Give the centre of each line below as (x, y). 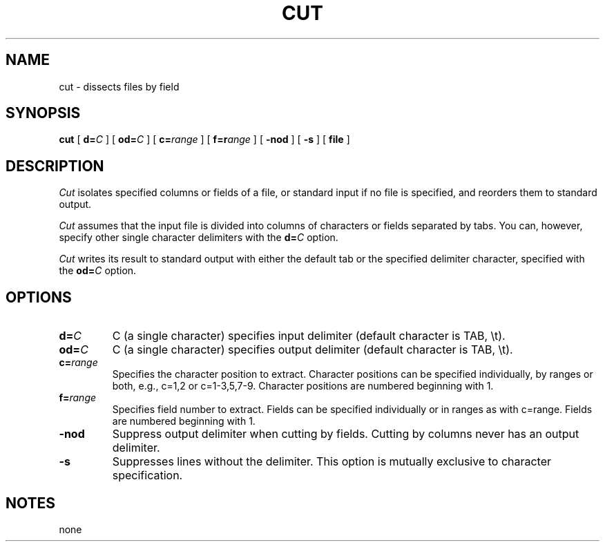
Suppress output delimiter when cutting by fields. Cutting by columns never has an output (346, 434)
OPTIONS (39, 297)
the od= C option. (98, 271)
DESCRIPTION (55, 166)
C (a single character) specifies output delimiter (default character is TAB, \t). (313, 350)
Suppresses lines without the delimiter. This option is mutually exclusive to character (332, 462)
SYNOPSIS (43, 113)
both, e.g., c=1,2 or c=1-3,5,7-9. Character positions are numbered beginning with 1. (303, 386)
